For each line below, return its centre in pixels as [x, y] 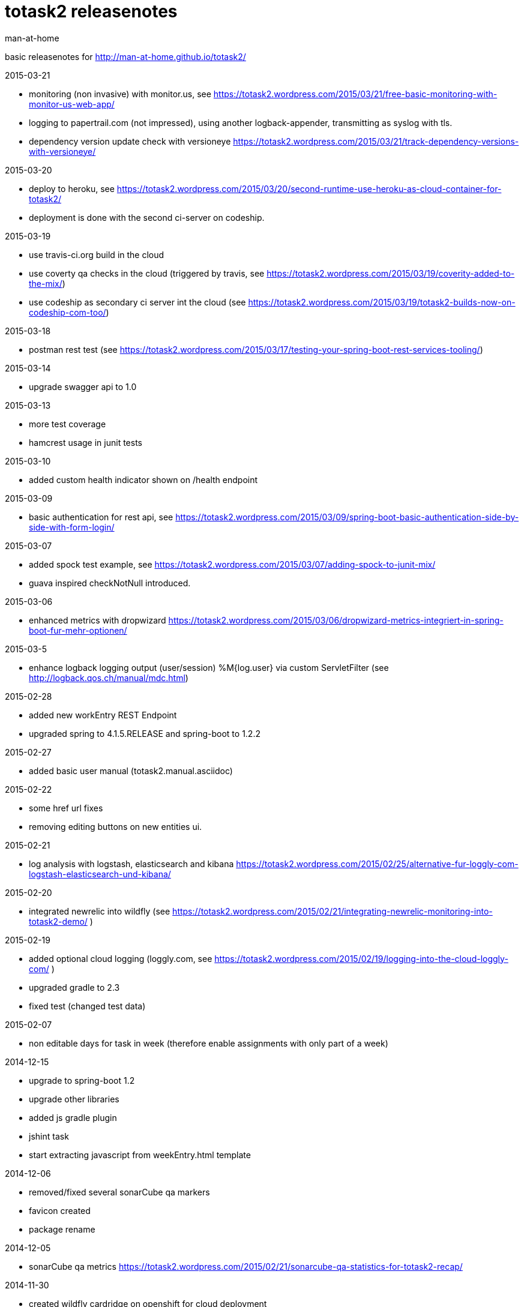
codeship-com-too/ [68, 312]
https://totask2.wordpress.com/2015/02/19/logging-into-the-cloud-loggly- [361, 958]
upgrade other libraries [74, 1099]
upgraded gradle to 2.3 [74, 987]
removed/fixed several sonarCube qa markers [119, 1192]
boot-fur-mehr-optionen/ [78, 630]
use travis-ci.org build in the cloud [97, 254]
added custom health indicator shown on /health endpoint [143, 479]
